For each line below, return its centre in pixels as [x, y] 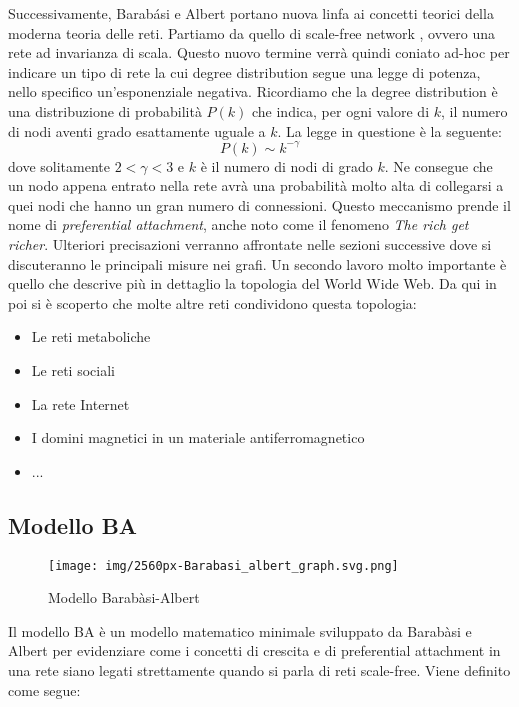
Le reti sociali [73, 370]
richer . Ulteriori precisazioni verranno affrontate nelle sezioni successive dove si [250, 244]
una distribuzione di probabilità [105, 110]
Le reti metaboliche [91, 336]
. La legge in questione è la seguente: [389, 130]
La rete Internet [80, 403]
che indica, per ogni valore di [340, 110]
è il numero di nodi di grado [286, 165]
